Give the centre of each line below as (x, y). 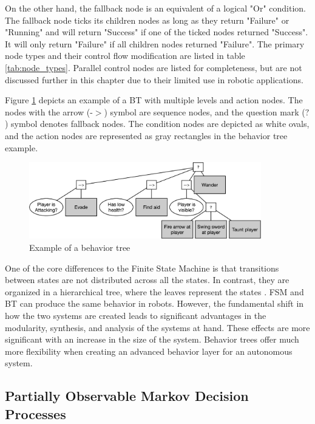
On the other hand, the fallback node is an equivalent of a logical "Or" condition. (156, 8)
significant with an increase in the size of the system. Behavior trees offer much (152, 339)
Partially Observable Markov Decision (127, 396)
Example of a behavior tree (80, 248)
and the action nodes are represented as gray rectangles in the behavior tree (146, 135)
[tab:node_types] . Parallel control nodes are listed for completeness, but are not (154, 67)
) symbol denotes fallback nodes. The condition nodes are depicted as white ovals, (157, 124)
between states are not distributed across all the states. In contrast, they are (147, 280)
